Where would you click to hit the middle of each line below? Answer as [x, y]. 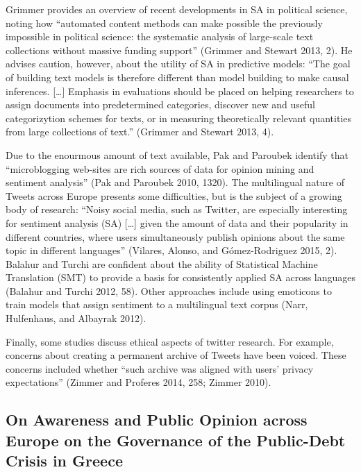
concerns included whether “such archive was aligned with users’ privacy [160, 368]
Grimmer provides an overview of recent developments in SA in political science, [177, 9]
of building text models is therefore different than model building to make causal [177, 77]
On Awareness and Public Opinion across [157, 420]
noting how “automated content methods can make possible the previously [164, 23]
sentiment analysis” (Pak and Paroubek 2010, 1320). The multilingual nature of [175, 182]
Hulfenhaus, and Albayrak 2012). [76, 318]
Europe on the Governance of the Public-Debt [176, 440]
